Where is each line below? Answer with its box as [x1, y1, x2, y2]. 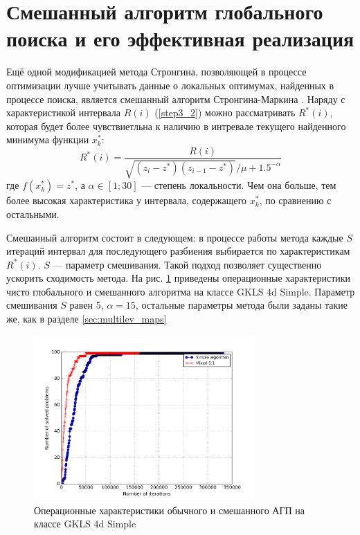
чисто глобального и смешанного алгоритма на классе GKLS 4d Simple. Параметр [6, 284, 355, 298]
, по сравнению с [259, 193, 332, 208]
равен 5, [69, 298, 104, 312]
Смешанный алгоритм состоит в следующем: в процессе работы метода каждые [6, 230, 343, 244]
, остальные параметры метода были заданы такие [135, 298, 348, 312]
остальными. [6, 206, 60, 221]
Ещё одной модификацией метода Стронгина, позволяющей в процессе [6, 64, 307, 79]
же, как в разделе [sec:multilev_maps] [6, 311, 167, 326]
